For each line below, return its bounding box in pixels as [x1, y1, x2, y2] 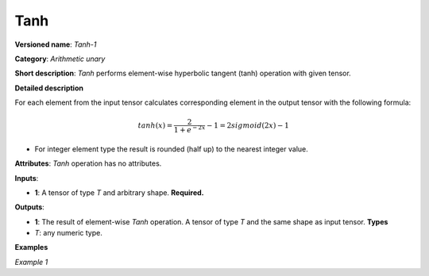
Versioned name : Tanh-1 [14, 40, 97, 49]
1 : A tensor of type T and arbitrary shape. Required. [34, 187, 204, 197]
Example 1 [14, 257, 48, 266]
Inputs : [14, 173, 39, 182]
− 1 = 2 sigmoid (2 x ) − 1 [207, 121, 290, 130]
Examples [14, 243, 48, 252]
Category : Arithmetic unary [14, 54, 106, 63]
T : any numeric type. [34, 228, 102, 238]
